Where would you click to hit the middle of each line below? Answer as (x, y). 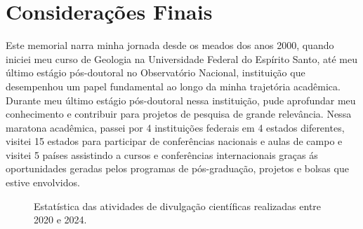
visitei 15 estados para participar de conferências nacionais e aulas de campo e (174, 141)
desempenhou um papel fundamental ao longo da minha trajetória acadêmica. (173, 86)
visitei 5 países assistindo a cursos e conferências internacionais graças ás (162, 154)
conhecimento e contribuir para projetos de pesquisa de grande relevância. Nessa (179, 114)
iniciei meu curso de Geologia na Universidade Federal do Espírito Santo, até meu (181, 58)
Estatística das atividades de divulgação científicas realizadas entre (178, 206)
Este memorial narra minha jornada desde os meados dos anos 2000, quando (170, 45)
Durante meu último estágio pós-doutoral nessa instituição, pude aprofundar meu (181, 100)
